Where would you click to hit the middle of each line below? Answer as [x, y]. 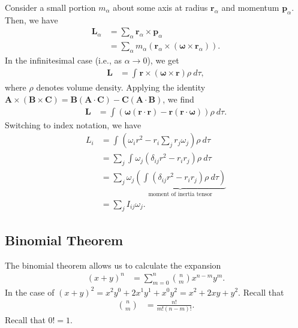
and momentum [250, 7]
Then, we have [31, 19]
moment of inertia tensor [180, 195]
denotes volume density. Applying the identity [121, 87]
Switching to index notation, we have [73, 124]
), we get [163, 60]
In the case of [30, 292]
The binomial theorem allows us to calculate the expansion [113, 265]
